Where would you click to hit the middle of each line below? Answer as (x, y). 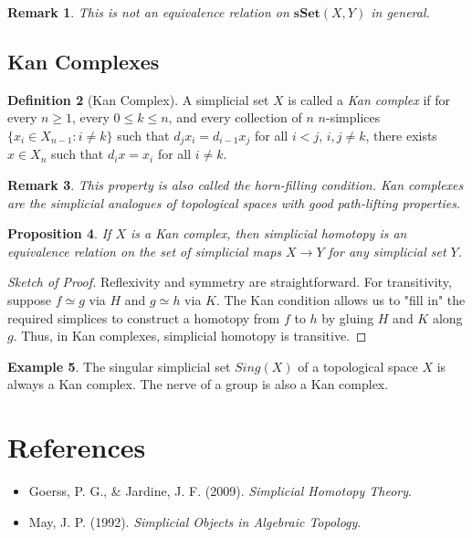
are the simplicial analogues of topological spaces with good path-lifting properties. (234, 202)
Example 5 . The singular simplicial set (119, 366)
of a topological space (358, 366)
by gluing (348, 317)
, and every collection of (235, 117)
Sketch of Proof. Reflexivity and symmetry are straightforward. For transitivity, (230, 282)
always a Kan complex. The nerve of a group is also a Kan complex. (198, 384)
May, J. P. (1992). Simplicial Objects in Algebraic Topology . (195, 521)
